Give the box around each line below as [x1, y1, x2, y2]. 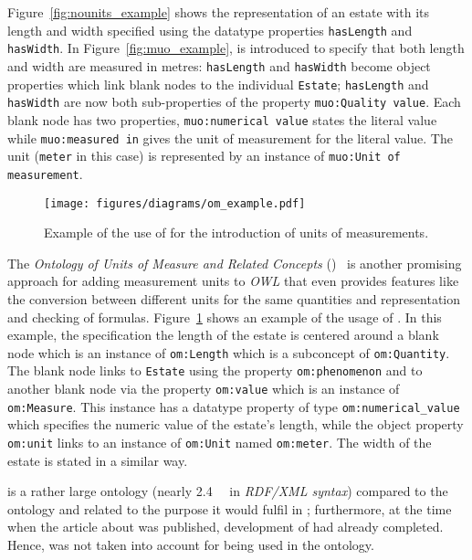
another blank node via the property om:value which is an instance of [7, 379, 400, 398]
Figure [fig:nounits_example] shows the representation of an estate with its [7, 3, 430, 21]
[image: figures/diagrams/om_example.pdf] [44, 196, 306, 210]
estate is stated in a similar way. [7, 450, 188, 470]
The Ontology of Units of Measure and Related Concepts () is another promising [7, 253, 462, 272]
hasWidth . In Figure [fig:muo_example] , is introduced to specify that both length [7, 38, 465, 58]
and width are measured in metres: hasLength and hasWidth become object [7, 56, 431, 75]
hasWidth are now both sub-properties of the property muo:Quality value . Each [7, 92, 461, 111]
